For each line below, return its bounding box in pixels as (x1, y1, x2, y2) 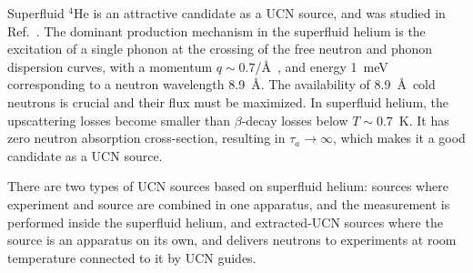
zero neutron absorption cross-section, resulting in (7, 128, 286, 147)
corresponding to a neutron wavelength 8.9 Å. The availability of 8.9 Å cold (7, 75, 436, 94)
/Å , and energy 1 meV (255, 56, 388, 76)
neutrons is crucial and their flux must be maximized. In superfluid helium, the (7, 92, 449, 111)
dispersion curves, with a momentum (7, 56, 213, 76)
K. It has (398, 110, 449, 129)
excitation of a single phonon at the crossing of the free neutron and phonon (7, 39, 433, 58)
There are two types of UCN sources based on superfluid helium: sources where (7, 177, 448, 196)
